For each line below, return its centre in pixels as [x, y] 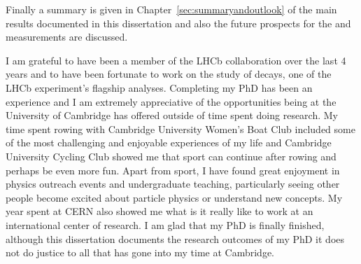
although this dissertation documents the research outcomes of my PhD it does [175, 238]
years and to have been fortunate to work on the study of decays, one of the [169, 74]
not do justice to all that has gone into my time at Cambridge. [140, 252]
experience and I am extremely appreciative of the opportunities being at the [171, 101]
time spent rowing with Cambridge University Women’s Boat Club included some [180, 128]
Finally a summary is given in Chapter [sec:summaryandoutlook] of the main [171, 9]
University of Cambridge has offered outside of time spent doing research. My [172, 115]
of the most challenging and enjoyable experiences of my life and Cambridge [169, 143]
